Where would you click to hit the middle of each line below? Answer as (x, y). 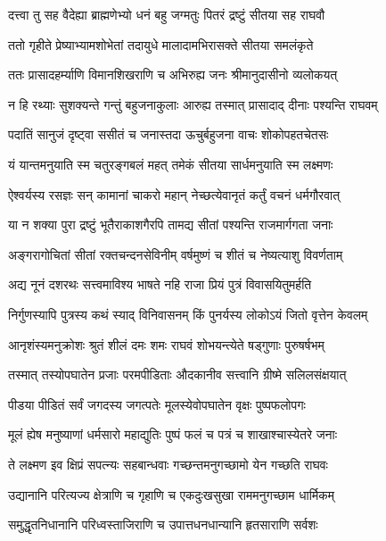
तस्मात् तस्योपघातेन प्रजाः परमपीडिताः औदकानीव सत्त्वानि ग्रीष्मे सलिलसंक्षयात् (177, 375)
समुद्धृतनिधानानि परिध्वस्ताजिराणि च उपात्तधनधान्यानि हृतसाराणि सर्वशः (163, 524)
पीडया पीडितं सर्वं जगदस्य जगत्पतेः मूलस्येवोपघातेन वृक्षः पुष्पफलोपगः (157, 404)
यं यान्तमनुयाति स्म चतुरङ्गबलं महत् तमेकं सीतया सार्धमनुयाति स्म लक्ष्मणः (171, 164)
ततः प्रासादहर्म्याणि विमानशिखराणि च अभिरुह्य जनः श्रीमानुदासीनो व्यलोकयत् (173, 75)
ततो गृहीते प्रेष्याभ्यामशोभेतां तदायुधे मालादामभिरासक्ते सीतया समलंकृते (161, 44)
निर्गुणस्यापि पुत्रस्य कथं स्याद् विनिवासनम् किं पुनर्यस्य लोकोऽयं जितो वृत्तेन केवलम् (188, 314)
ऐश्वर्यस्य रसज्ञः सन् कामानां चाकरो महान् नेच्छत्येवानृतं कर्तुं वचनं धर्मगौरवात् (174, 194)
